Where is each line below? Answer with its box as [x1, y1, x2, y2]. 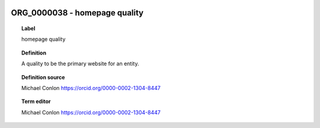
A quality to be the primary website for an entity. [21, 60, 139, 68]
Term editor [21, 98, 51, 105]
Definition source [21, 73, 65, 81]
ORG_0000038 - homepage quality [11, 8, 144, 18]
